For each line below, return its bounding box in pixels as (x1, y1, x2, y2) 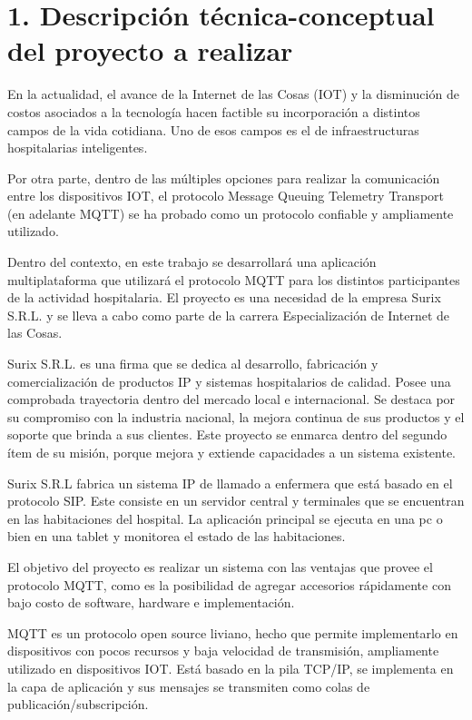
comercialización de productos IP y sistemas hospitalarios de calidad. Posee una (7, 371, 451, 390)
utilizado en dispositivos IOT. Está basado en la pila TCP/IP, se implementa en (7, 658, 454, 677)
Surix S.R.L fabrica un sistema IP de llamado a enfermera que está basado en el (7, 473, 453, 492)
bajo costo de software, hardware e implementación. (7, 593, 295, 612)
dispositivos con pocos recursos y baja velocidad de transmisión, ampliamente (7, 641, 439, 660)
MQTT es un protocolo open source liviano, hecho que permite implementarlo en (7, 623, 458, 642)
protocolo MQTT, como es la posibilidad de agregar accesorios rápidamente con (7, 575, 451, 594)
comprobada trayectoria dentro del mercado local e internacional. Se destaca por (7, 390, 456, 409)
